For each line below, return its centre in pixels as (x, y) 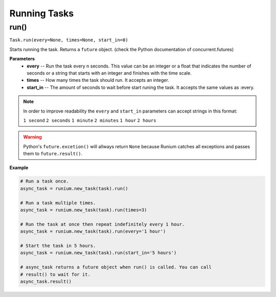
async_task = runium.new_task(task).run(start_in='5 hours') (98, 253)
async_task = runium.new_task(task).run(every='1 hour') (93, 232)
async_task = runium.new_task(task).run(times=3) (84, 210)
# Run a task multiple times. (58, 203)
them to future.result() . (53, 154)
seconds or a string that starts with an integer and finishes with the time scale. (109, 73)
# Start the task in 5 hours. (58, 246)
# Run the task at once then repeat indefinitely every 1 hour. (102, 224)
